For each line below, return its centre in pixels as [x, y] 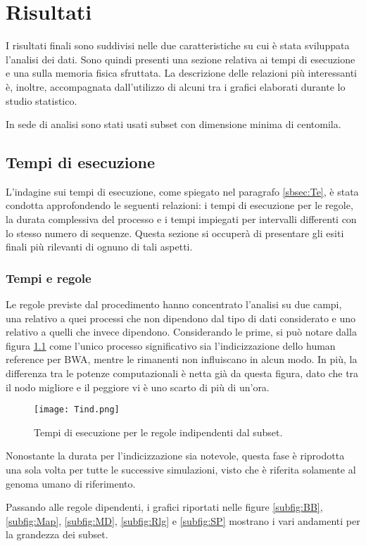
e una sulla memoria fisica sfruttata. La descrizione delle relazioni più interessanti [181, 73]
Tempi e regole [49, 278]
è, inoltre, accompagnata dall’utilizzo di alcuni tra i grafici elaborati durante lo [176, 86]
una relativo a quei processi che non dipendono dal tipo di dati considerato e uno [181, 318]
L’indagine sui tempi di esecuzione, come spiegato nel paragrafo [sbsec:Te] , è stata [182, 191]
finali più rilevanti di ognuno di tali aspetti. [99, 247]
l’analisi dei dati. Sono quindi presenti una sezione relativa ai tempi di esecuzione [181, 59]
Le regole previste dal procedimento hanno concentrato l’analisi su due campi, [174, 304]
